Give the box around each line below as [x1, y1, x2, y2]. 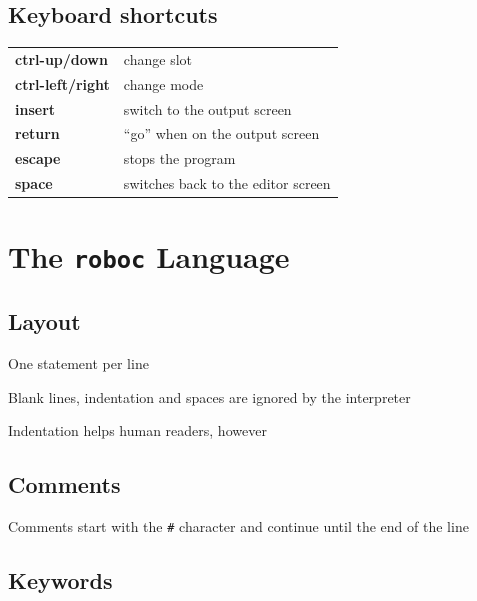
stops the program [123, 148, 236, 169]
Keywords [8, 565, 113, 595]
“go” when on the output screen [123, 123, 320, 144]
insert [15, 98, 56, 119]
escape [15, 148, 61, 169]
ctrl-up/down [15, 48, 108, 69]
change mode [123, 73, 204, 94]
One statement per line [8, 352, 149, 373]
